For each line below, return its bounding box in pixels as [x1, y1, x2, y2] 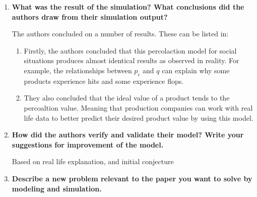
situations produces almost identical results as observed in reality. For [24, 55, 239, 66]
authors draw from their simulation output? [12, 11, 168, 22]
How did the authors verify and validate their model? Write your [12, 129, 244, 140]
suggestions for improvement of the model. [12, 139, 164, 150]
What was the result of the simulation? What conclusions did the [12, 2, 244, 12]
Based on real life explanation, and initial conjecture [12, 156, 174, 167]
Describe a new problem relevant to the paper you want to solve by [12, 173, 252, 183]
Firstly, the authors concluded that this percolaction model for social [24, 45, 237, 56]
